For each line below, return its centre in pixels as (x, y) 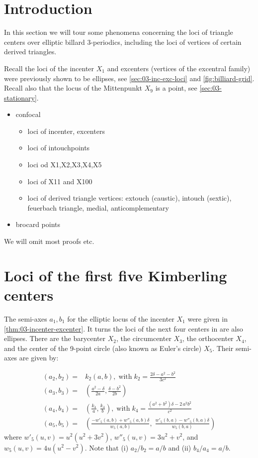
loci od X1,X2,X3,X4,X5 (65, 165)
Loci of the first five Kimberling (116, 275)
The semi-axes (26, 318)
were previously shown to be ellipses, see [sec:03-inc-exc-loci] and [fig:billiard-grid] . (129, 78)
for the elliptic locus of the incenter (121, 318)
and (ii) (180, 447)
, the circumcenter (144, 338)
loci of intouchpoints (59, 148)
